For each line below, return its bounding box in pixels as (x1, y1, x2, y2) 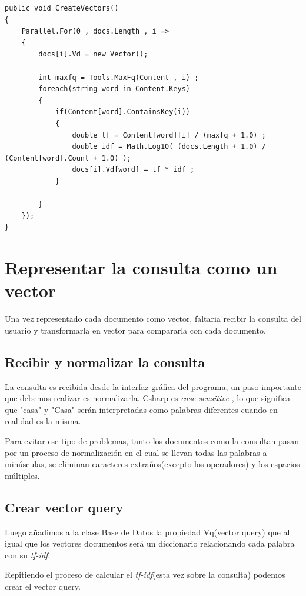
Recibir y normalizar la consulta (5, 352, 205, 371)
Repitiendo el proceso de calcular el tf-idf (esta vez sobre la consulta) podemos (5, 568, 285, 581)
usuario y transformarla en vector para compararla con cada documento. (5, 324, 266, 336)
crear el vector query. (5, 580, 81, 592)
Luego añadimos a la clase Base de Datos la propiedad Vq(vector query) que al (5, 525, 290, 538)
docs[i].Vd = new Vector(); (38, 50, 148, 59)
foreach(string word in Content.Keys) (38, 85, 190, 94)
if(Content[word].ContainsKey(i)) (55, 108, 190, 116)
